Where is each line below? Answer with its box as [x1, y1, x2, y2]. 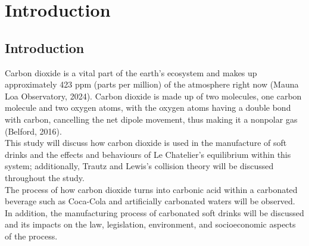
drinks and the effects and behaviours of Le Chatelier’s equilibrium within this [5, 148, 291, 160]
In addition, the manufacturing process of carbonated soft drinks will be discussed [5, 206, 304, 219]
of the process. [5, 229, 58, 242]
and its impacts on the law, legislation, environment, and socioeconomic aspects [5, 218, 296, 231]
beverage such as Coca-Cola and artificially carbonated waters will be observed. [5, 195, 295, 207]
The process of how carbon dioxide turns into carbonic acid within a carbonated [5, 183, 298, 195]
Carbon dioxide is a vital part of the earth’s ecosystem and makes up [5, 66, 257, 79]
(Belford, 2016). [5, 124, 62, 137]
